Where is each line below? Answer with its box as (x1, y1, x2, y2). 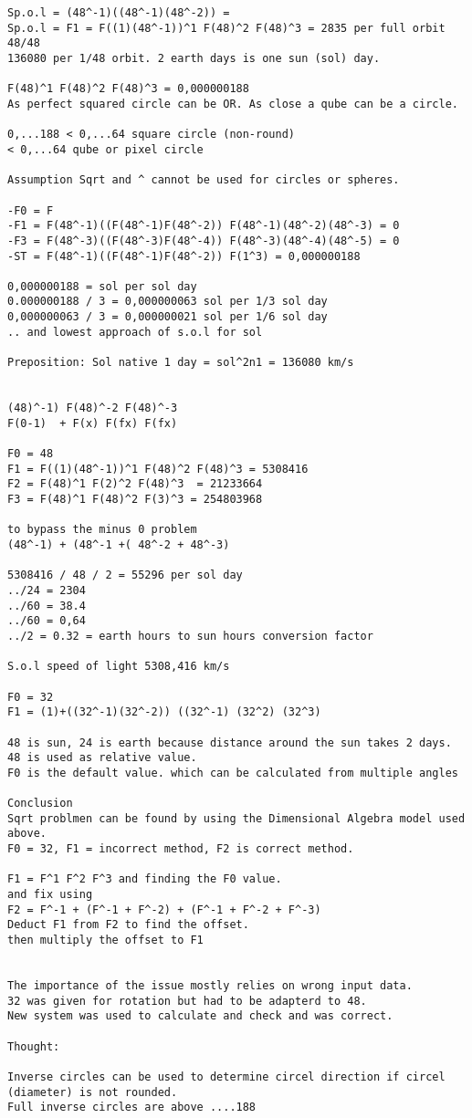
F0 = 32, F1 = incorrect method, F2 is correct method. (7, 842, 354, 856)
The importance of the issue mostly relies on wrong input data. (7, 979, 413, 992)
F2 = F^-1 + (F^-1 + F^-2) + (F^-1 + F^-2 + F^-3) (7, 903, 321, 916)
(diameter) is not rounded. (7, 1085, 178, 1099)
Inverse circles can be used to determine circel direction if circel (7, 1070, 446, 1083)
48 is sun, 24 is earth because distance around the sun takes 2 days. (7, 736, 452, 749)
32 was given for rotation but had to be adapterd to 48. (7, 994, 367, 1008)
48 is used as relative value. (7, 751, 197, 765)
